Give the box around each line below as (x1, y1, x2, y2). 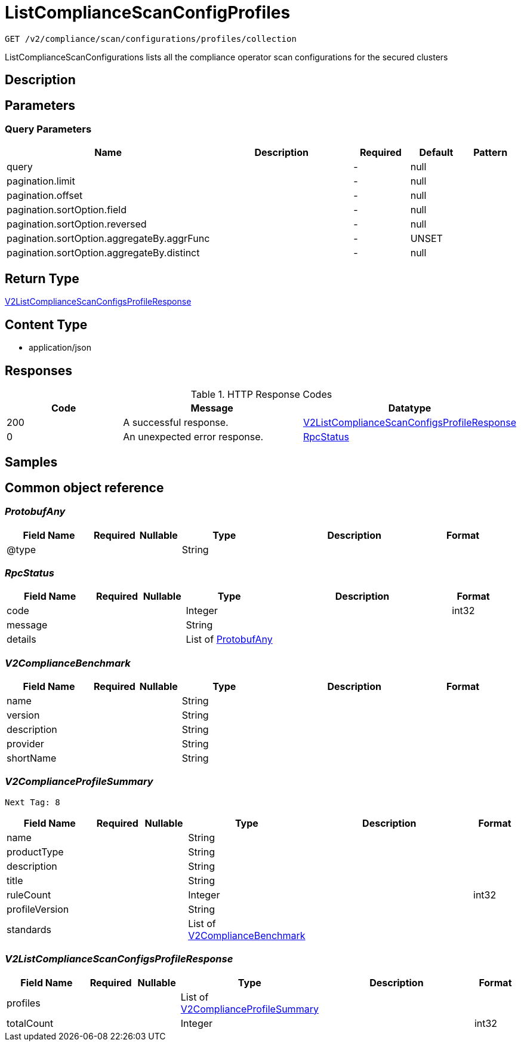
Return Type (5, 271, 79, 286)
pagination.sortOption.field (7, 204, 127, 216)
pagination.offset (7, 189, 83, 202)
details (7, 633, 36, 646)
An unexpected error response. (123, 430, 264, 443)
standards (7, 923, 51, 935)
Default (419, 146, 454, 159)
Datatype (388, 401, 431, 414)
